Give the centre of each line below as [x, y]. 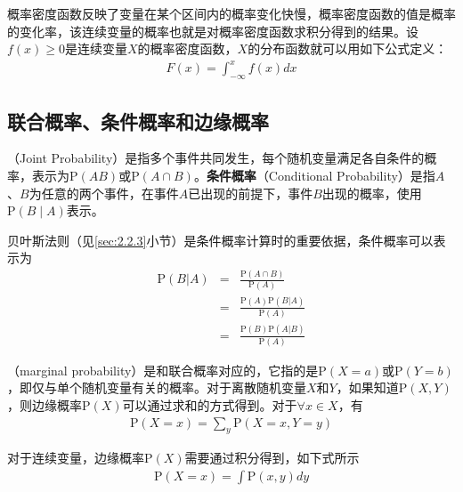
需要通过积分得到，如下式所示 [272, 458]
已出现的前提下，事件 [251, 193]
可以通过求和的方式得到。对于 [210, 405]
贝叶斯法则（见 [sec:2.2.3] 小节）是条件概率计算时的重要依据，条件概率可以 [220, 240]
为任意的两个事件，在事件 [104, 193]
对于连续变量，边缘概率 [76, 458]
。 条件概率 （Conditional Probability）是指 [314, 175]
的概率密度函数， [187, 48]
